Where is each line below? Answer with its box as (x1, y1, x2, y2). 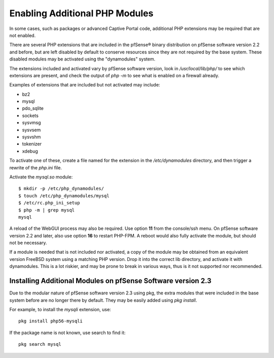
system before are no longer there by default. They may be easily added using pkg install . (9, 297, 197, 303)
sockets (22, 112, 39, 118)
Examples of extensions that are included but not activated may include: (9, 82, 160, 88)
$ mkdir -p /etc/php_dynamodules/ (18, 186, 104, 192)
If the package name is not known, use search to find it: (9, 330, 126, 336)
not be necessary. (9, 240, 47, 246)
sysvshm (22, 134, 41, 140)
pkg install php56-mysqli (18, 318, 83, 324)
